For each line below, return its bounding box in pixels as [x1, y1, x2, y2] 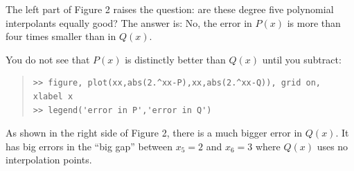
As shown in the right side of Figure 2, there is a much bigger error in [6, 125, 303, 140]
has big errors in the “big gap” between [6, 139, 172, 153]
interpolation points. [6, 152, 92, 167]
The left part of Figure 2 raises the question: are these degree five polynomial [6, 2, 334, 16]
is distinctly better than [125, 52, 226, 66]
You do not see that [6, 52, 90, 66]
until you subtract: [262, 52, 342, 66]
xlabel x [33, 91, 73, 101]
